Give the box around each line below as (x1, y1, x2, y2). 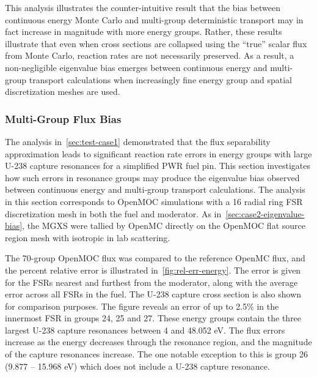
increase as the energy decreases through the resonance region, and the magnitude (5, 335, 312, 348)
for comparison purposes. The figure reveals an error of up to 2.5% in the (5, 299, 279, 312)
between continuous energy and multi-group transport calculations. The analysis (5, 183, 305, 196)
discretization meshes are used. (5, 85, 120, 98)
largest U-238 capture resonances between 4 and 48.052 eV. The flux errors (5, 323, 285, 336)
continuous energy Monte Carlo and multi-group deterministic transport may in (5, 13, 304, 26)
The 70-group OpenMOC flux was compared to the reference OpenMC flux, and (5, 252, 305, 264)
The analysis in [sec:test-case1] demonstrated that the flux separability (5, 135, 271, 147)
